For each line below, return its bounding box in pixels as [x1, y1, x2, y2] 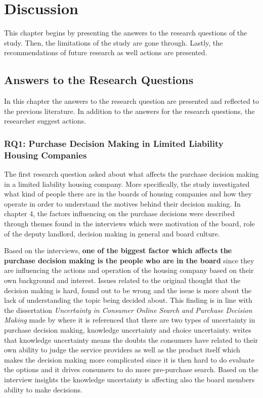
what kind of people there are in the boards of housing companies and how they [4, 188, 252, 199]
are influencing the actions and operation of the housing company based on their [4, 265, 254, 275]
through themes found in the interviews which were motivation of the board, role [4, 218, 255, 228]
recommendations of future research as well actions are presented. [4, 47, 207, 58]
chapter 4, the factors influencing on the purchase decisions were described [4, 208, 235, 219]
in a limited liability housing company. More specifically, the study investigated [4, 178, 250, 189]
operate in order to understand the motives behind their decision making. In [4, 198, 241, 209]
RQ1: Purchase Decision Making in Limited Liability [4, 137, 224, 149]
